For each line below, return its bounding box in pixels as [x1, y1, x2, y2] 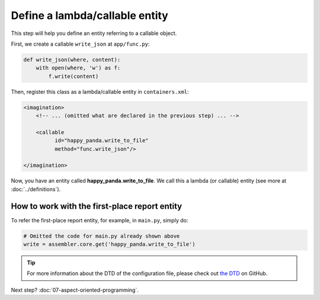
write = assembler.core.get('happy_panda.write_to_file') [23, 241, 196, 248]
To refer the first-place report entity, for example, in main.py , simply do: [11, 216, 188, 224]
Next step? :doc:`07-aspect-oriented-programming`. [11, 286, 139, 293]
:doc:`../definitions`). [11, 186, 61, 193]
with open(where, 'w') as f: [36, 65, 121, 71]
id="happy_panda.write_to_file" [54, 137, 149, 144]
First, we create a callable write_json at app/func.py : [11, 40, 150, 47]
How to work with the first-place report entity [11, 201, 183, 211]
